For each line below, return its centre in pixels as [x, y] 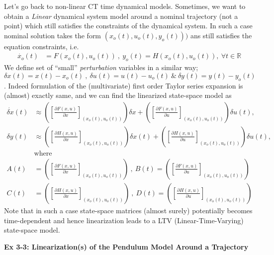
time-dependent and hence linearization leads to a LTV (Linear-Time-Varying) [124, 220]
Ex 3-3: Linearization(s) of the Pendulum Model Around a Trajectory [126, 246]
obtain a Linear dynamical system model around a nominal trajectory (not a [121, 16]
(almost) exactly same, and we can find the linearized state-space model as [118, 95]
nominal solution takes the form [53, 35]
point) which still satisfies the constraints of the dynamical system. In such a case [128, 26]
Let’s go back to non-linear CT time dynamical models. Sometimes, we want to [125, 6]
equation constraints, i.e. [42, 46]
